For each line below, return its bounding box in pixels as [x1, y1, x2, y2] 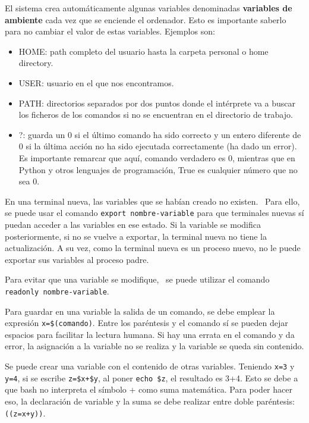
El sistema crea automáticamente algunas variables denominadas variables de [5, 2, 292, 14]
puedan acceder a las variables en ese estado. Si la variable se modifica [5, 218, 261, 230]
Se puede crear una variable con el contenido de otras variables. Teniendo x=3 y [5, 360, 295, 372]
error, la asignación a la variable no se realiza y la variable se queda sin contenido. [5, 340, 304, 352]
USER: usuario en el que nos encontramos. [18, 76, 174, 89]
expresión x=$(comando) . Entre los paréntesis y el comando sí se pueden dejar [5, 317, 288, 329]
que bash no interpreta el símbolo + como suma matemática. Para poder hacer [5, 383, 292, 396]
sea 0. [18, 175, 40, 187]
